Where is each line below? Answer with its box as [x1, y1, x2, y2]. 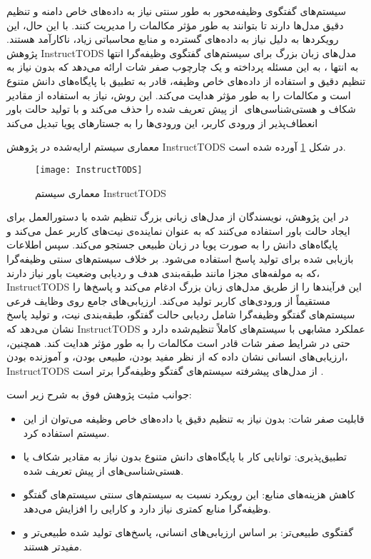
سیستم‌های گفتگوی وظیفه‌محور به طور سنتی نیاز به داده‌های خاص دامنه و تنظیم [6, 4, 347, 18]
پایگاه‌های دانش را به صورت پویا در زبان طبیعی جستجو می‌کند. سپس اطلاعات [6, 237, 338, 252]
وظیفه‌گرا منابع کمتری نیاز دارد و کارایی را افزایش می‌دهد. [23, 500, 271, 515]
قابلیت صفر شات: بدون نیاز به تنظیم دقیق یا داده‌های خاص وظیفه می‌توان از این [23, 411, 365, 425]
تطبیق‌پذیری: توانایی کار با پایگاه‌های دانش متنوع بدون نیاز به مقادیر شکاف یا [23, 449, 347, 464]
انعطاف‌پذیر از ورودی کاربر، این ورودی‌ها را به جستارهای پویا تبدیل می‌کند [6, 115, 318, 130]
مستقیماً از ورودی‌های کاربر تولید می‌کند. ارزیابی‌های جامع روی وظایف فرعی [6, 293, 330, 308]
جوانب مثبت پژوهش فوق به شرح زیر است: [6, 387, 192, 402]
